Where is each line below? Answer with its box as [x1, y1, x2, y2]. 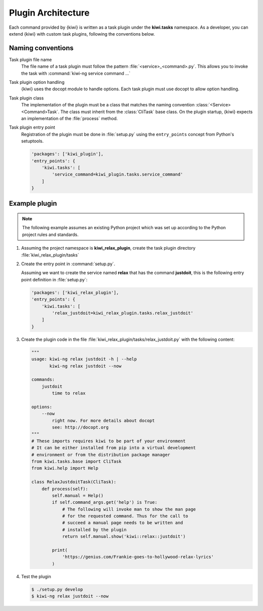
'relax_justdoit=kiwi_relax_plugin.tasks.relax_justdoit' [52, 310, 193, 315]
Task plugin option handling [9, 79, 65, 85]
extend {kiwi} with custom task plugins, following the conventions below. [9, 31, 155, 37]
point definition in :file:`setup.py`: [21, 276, 88, 282]
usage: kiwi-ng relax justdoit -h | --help [31, 356, 137, 362]
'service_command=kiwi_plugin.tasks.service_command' [52, 172, 183, 177]
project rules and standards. [22, 232, 79, 237]
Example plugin [9, 199, 57, 208]
